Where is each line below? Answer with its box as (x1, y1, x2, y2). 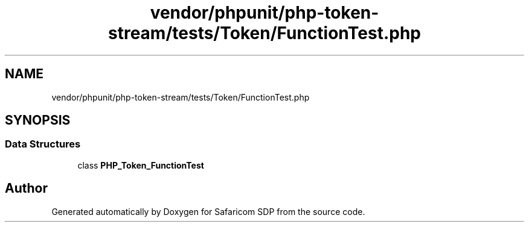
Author (5, 181, 48, 196)
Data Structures (5, 138, 81, 151)
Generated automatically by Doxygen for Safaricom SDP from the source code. (51, 206, 365, 217)
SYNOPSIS (5, 113, 71, 128)
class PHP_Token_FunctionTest (77, 160, 204, 170)
